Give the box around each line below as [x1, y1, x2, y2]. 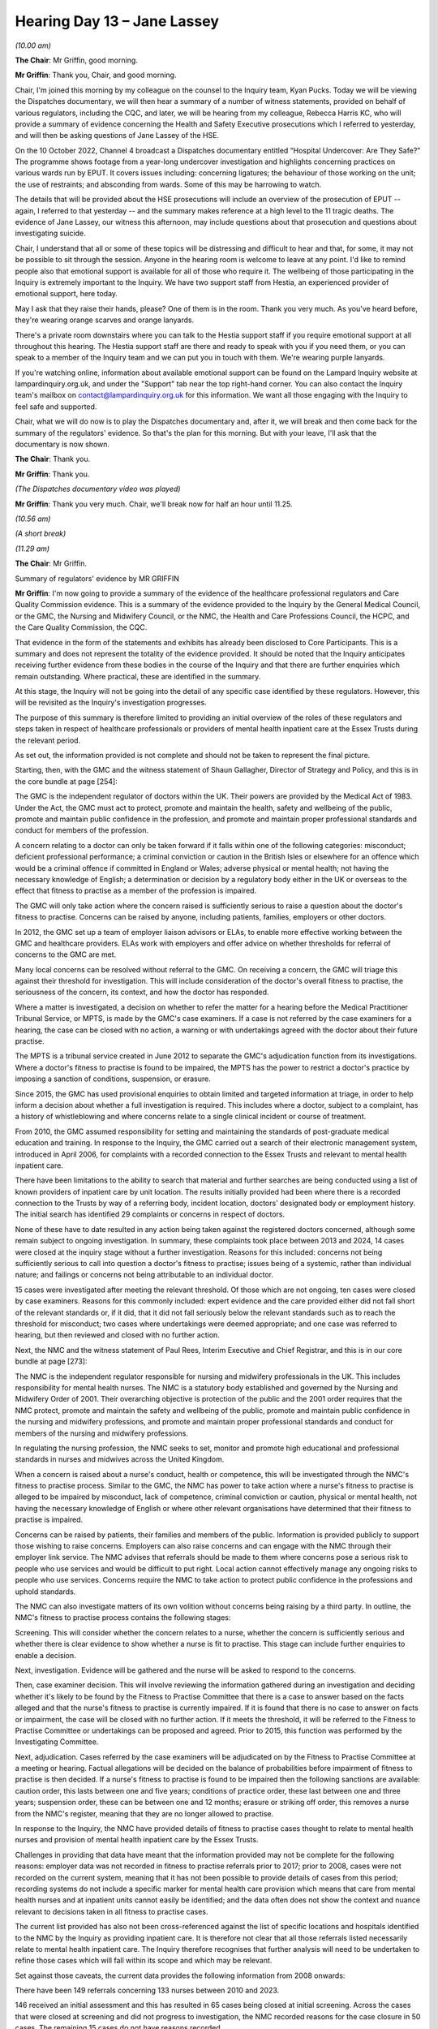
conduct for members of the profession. [15, 825, 149, 835]
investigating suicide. [15, 228, 87, 239]
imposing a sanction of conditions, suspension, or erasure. [15, 1074, 211, 1083]
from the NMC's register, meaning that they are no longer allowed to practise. [15, 1808, 274, 1818]
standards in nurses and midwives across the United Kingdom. [15, 1454, 225, 1464]
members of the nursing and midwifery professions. [15, 1428, 189, 1438]
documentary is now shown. [15, 439, 109, 450]
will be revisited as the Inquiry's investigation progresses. [15, 698, 207, 708]
